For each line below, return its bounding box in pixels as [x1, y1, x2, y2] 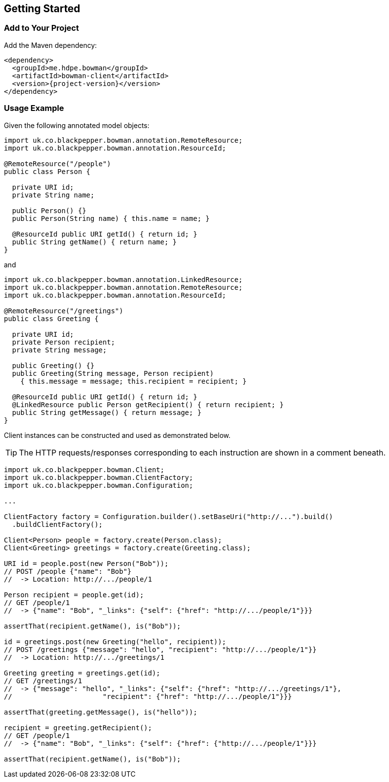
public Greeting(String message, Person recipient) [12, 369, 214, 377]
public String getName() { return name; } [12, 238, 177, 246]
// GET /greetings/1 [4, 676, 82, 685]
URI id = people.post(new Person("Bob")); [4, 559, 169, 567]
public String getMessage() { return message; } [12, 408, 202, 416]
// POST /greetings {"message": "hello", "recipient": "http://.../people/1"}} [4, 645, 317, 653]
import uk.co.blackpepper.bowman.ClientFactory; [4, 473, 193, 481]
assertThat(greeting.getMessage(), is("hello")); [4, 708, 198, 716]
